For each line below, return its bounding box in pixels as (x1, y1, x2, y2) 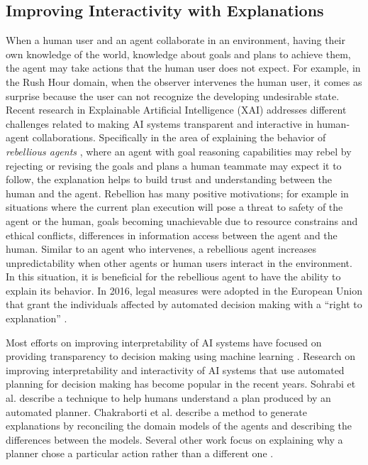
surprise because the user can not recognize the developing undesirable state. (6, 88, 340, 103)
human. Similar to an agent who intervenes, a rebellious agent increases (6, 241, 316, 256)
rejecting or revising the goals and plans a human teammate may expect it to (6, 158, 342, 173)
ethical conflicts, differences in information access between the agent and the (6, 227, 338, 242)
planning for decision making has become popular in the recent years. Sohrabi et (6, 376, 356, 391)
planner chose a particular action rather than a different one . (6, 446, 274, 461)
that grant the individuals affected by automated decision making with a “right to (6, 297, 362, 312)
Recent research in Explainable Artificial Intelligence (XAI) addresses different (6, 102, 347, 117)
